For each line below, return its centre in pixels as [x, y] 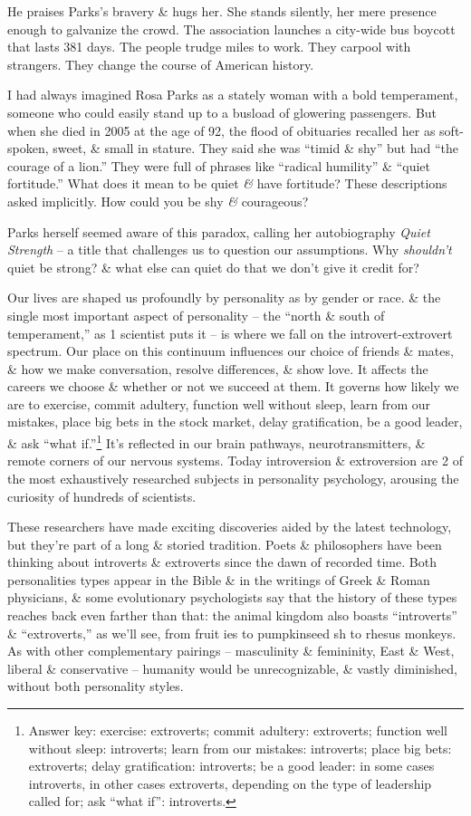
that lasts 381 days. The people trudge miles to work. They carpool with [209, 47]
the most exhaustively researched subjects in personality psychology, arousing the [233, 478]
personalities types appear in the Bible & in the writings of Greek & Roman [219, 579]
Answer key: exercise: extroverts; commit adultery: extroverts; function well [238, 730]
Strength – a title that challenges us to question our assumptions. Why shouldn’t [230, 250]
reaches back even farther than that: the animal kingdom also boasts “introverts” [232, 615]
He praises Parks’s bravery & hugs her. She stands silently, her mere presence [222, 11]
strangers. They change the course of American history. [161, 64]
